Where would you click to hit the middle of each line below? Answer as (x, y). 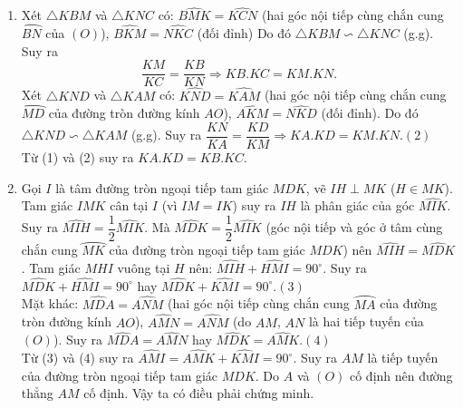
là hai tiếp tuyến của (366, 321)
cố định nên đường (401, 375)
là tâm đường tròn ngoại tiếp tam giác (162, 187)
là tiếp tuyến (403, 358)
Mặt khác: (50, 303)
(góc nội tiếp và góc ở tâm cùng (354, 227)
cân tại (129, 205)
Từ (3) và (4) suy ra (77, 358)
